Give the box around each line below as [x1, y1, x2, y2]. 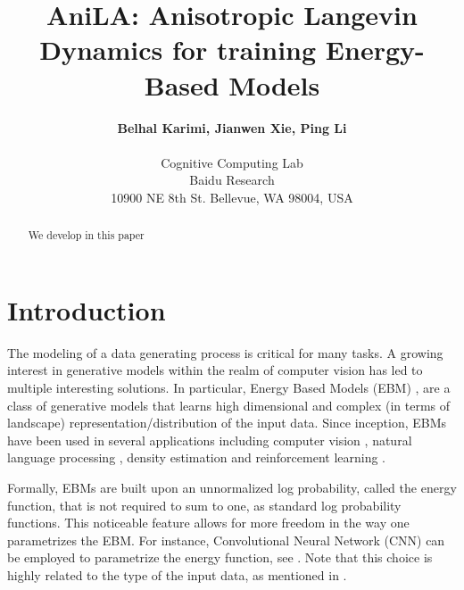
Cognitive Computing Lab [161, 153, 303, 171]
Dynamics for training [39, 31, 317, 68]
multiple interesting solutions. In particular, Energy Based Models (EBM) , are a [7, 378, 451, 397]
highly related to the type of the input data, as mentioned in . [7, 565, 347, 584]
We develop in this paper [28, 228, 145, 243]
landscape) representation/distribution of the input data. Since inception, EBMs [7, 413, 447, 432]
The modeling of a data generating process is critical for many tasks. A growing [7, 343, 443, 361]
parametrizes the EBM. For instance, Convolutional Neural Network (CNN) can [7, 530, 445, 549]
